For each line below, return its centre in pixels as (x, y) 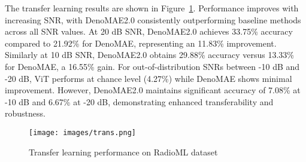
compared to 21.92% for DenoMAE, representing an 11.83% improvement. (141, 43)
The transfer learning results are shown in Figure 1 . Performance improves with (152, 8)
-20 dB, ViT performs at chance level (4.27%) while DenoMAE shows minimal (149, 78)
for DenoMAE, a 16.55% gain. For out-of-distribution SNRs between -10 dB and (152, 66)
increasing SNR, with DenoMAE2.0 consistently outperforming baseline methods (153, 19)
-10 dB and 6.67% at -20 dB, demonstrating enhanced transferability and (139, 101)
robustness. (25, 113)
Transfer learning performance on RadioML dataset (123, 152)
